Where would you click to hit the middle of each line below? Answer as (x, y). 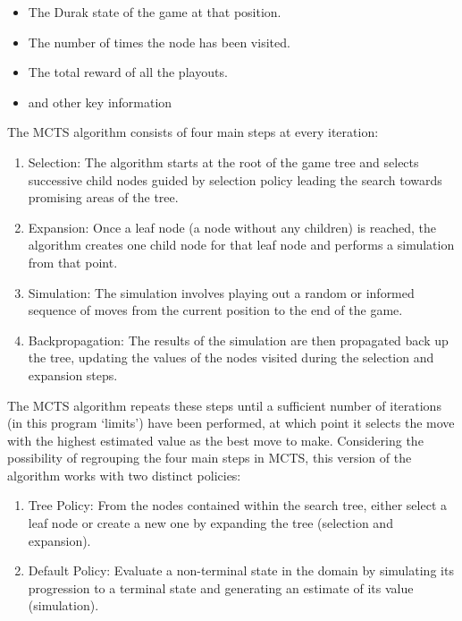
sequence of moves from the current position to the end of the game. (215, 310)
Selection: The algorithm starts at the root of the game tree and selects (223, 162)
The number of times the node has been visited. (159, 42)
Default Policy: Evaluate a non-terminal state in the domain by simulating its (241, 570)
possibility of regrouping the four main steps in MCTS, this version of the (210, 458)
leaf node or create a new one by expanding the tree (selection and (210, 523)
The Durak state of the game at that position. (155, 12)
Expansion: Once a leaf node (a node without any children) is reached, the (232, 227)
